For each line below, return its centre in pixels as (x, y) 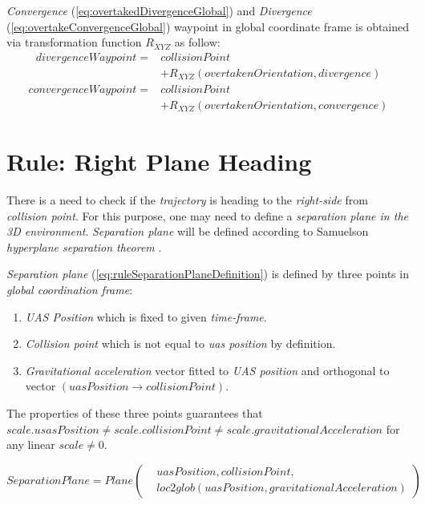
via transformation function (74, 42)
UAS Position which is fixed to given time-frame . (146, 316)
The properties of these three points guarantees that (135, 412)
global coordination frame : (70, 289)
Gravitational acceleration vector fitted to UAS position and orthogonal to (207, 370)
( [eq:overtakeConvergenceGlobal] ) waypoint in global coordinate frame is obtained (208, 26)
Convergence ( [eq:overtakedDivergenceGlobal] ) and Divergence (159, 10)
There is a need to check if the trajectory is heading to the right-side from (187, 200)
